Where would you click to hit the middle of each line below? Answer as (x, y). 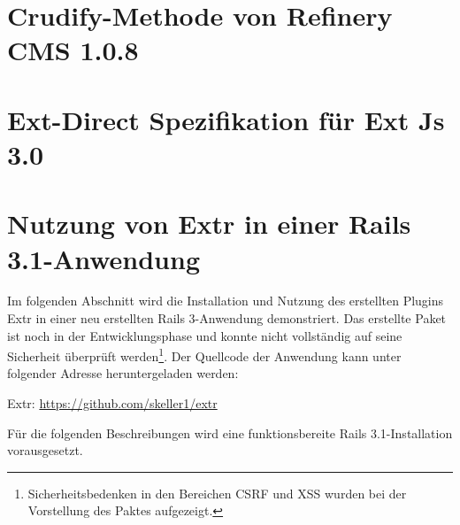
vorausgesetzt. (45, 450)
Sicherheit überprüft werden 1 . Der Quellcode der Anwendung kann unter (204, 355)
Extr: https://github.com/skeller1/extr (112, 403)
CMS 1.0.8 (73, 50)
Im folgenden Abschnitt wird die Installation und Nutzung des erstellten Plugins (226, 301)
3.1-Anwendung (103, 258)
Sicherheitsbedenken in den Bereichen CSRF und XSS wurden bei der (217, 493)
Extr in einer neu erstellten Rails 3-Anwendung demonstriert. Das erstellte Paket (227, 318)
